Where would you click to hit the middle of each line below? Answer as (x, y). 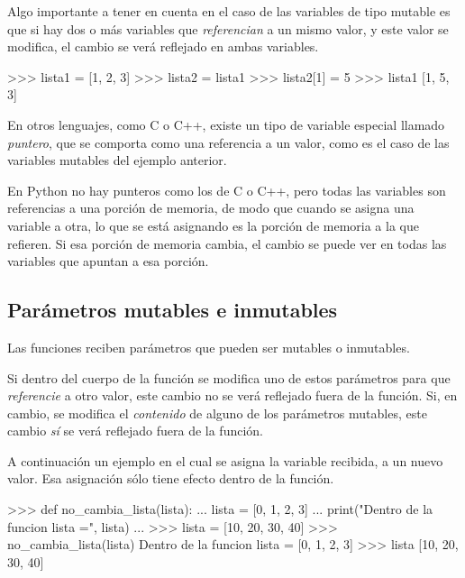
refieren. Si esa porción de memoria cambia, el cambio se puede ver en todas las (227, 243)
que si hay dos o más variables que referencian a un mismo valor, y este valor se (228, 28)
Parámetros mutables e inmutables (173, 310)
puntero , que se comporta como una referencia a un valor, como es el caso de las (228, 142)
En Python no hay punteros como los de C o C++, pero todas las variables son (227, 190)
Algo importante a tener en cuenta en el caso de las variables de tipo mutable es (229, 11)
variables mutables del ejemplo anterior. (117, 160)
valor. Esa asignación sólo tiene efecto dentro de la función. (171, 478)
